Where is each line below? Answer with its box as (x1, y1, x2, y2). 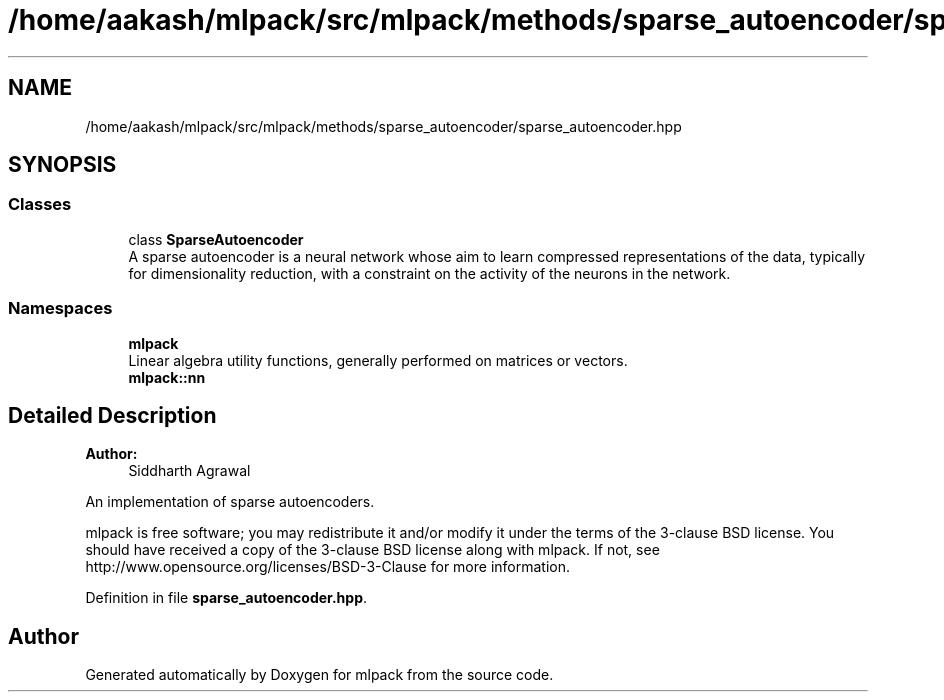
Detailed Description (8, 402, 217, 428)
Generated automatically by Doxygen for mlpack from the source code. (85, 666, 554, 684)
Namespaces (8, 298, 113, 319)
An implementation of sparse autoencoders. (85, 493, 375, 511)
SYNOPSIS (8, 152, 117, 178)
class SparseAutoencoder (128, 230, 304, 248)
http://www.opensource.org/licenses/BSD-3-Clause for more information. (85, 558, 570, 576)
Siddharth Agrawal (128, 462, 251, 480)
